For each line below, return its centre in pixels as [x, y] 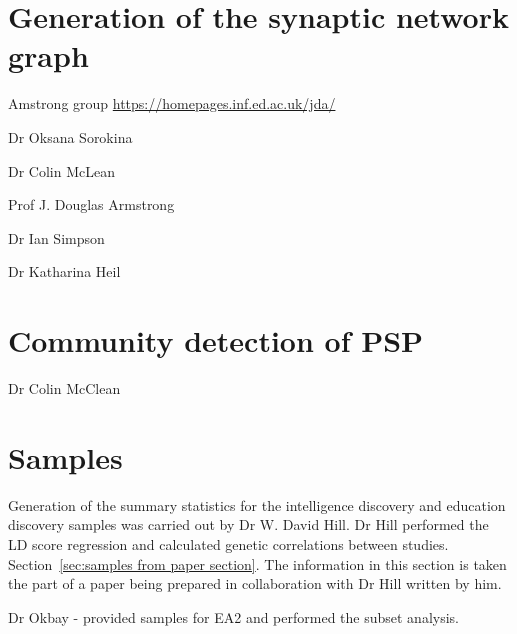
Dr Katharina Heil [64, 271]
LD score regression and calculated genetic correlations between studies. [228, 543]
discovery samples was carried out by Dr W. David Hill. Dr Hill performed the [248, 524]
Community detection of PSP [216, 340]
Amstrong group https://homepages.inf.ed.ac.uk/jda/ [172, 103]
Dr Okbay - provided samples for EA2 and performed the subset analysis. [234, 616]
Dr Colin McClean [64, 388]
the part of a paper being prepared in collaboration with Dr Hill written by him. [255, 583]
